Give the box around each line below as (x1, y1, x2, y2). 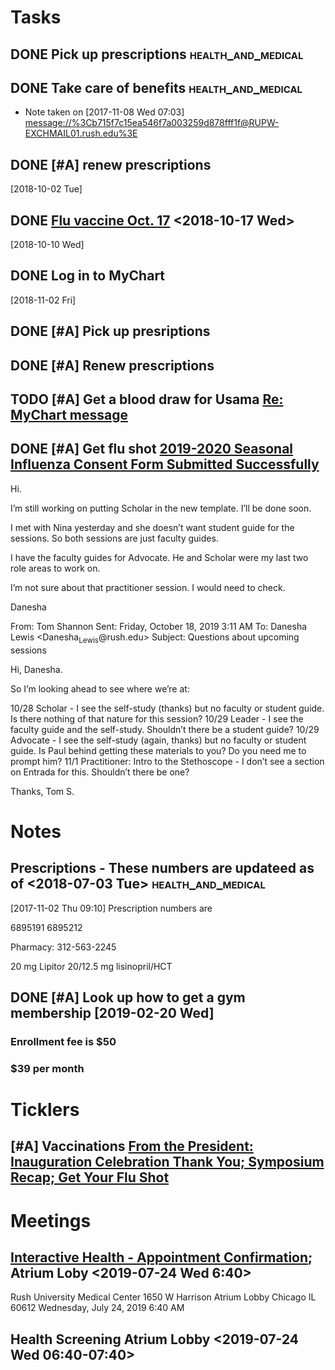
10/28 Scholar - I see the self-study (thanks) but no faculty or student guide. (10, 702, 325, 714)
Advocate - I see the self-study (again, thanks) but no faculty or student (10, 734, 307, 746)
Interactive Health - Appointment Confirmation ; (10, 1249, 313, 1266)
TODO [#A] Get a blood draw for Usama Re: (10, 391, 284, 408)
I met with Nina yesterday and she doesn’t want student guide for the (10, 521, 295, 533)
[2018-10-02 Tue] (10, 183, 83, 195)
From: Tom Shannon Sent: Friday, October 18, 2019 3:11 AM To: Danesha (10, 620, 308, 632)
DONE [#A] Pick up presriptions (10, 323, 211, 340)
